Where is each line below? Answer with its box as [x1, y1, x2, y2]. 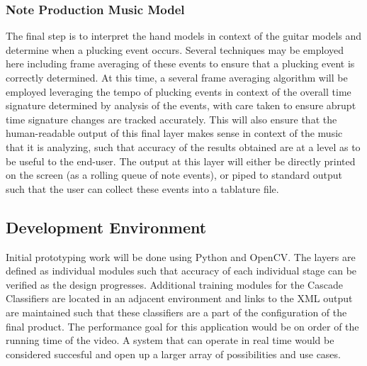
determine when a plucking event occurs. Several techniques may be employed [6, 42, 344, 57]
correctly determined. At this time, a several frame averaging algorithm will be [6, 70, 348, 84]
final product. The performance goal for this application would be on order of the [6, 318, 359, 333]
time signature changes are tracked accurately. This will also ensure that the [6, 111, 337, 126]
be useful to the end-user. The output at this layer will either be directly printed [6, 153, 356, 168]
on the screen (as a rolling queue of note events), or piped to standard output [6, 167, 342, 182]
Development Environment [6, 216, 207, 238]
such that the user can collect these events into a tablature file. [6, 181, 279, 196]
